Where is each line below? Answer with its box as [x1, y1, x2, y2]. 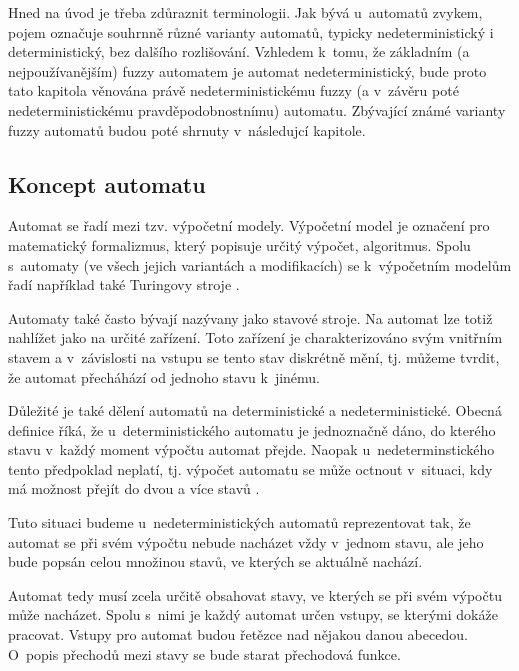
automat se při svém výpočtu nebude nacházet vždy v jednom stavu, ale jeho [8, 531, 484, 552]
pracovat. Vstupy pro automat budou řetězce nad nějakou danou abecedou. [8, 624, 468, 645]
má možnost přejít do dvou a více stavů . [8, 478, 260, 499]
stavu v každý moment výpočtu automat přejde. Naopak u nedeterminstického [8, 439, 495, 460]
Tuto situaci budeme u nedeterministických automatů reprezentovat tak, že [8, 512, 471, 533]
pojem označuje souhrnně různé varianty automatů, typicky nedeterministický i [8, 21, 494, 42]
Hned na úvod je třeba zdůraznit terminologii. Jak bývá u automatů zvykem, [8, 2, 483, 22]
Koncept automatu [8, 168, 206, 199]
